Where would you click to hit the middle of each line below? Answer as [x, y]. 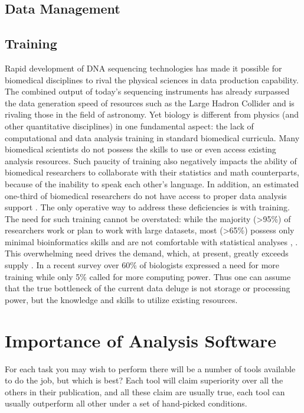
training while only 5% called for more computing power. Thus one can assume [148, 276]
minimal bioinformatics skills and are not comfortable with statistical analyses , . [151, 241]
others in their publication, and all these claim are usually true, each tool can [145, 391]
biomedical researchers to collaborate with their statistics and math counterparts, [152, 172]
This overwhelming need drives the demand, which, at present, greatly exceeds [147, 253]
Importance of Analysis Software [141, 340]
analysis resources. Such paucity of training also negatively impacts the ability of [151, 160]
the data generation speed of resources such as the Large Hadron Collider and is [150, 103]
